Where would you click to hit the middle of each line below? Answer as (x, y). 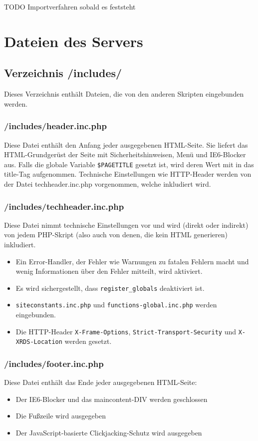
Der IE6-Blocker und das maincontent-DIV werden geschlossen (112, 399)
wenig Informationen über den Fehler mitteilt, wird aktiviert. (109, 271)
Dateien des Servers (74, 41)
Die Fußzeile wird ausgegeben (61, 416)
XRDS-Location (39, 342)
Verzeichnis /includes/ (63, 73)
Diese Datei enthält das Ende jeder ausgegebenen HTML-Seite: (101, 382)
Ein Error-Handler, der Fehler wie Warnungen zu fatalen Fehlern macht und (132, 261)
